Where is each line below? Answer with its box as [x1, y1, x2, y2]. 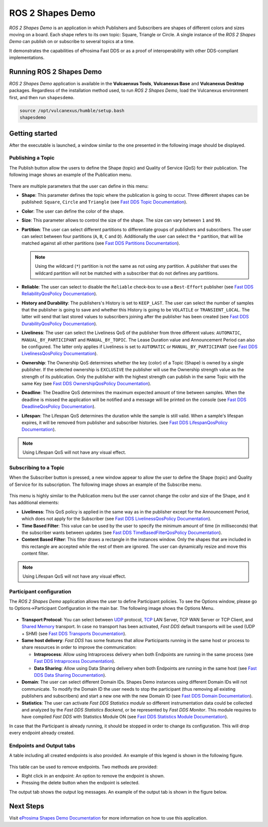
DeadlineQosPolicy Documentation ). [21, 404, 96, 410]
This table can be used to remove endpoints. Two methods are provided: [9, 764, 158, 769]
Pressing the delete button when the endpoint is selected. [21, 780, 140, 786]
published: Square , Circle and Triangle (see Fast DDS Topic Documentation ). [21, 199, 188, 205]
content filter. [21, 550, 49, 556]
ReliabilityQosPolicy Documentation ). [21, 291, 97, 297]
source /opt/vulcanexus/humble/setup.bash [19, 108, 125, 114]
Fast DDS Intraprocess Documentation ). [34, 658, 116, 664]
